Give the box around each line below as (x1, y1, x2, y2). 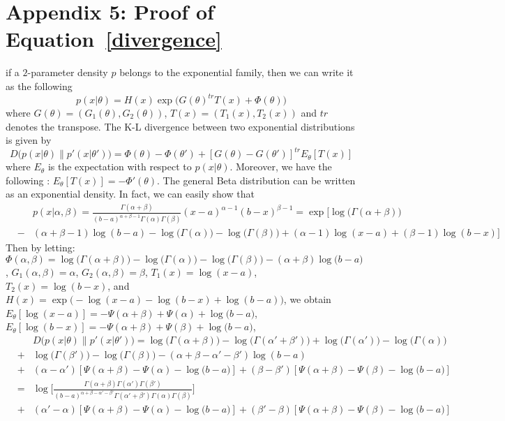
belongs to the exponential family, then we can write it (119, 65, 354, 80)
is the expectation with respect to (47, 159, 192, 174)
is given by (6, 133, 52, 147)
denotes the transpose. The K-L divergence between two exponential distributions (6, 119, 355, 133)
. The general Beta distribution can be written (157, 172, 356, 187)
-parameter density (27, 65, 108, 80)
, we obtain (283, 292, 331, 306)
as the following (6, 78, 73, 93)
